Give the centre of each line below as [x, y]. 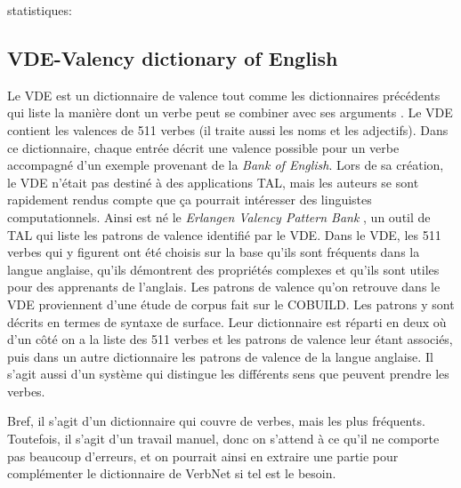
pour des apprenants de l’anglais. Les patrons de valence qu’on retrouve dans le [224, 287]
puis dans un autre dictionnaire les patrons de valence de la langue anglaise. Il [220, 356]
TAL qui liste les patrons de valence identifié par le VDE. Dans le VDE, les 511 [224, 234]
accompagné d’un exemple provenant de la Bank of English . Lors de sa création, [226, 165]
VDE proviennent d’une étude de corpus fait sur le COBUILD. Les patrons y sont [231, 304]
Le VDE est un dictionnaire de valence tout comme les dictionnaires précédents [224, 95]
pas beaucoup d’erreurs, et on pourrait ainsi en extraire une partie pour [203, 456]
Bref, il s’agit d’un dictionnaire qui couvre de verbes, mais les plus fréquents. [216, 421]
